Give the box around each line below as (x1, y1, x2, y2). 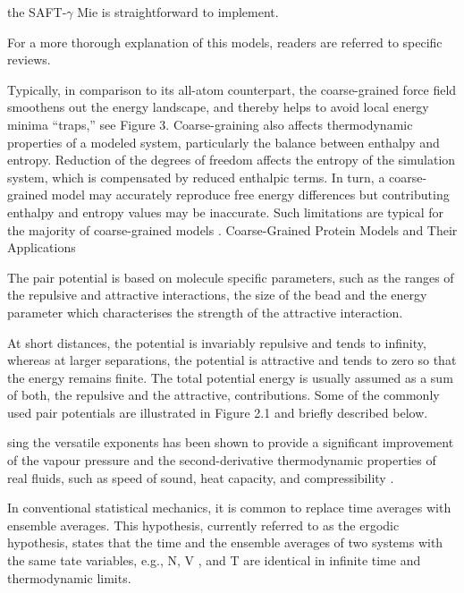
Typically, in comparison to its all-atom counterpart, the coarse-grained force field (7, 80, 457, 98)
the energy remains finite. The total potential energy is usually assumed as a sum (7, 368, 453, 386)
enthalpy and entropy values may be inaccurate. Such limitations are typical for (7, 202, 443, 221)
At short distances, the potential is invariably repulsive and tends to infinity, (7, 333, 426, 352)
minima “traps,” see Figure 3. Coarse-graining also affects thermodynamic (7, 114, 413, 133)
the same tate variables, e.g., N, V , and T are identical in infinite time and (7, 551, 421, 570)
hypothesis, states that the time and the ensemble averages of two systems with (7, 533, 443, 552)
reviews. (7, 50, 51, 69)
